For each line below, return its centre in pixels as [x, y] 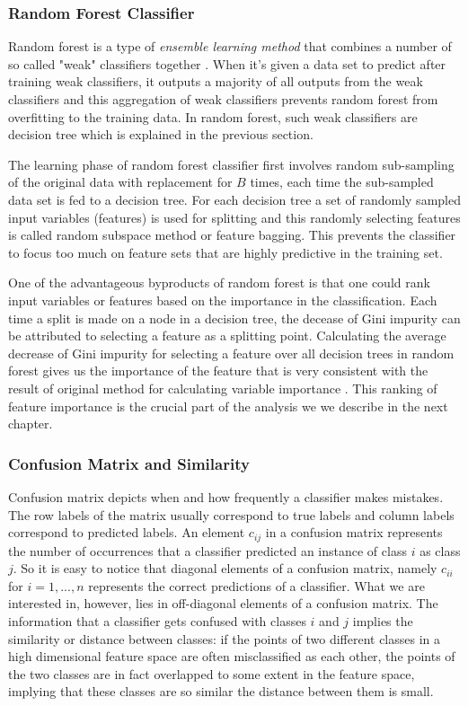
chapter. [31, 424]
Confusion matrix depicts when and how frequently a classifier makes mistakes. [226, 496]
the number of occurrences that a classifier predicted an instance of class [208, 550]
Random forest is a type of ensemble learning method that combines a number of [230, 46]
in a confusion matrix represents [354, 532]
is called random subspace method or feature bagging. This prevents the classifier [232, 235]
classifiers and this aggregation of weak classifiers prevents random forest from [223, 99]
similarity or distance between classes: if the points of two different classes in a [225, 638]
